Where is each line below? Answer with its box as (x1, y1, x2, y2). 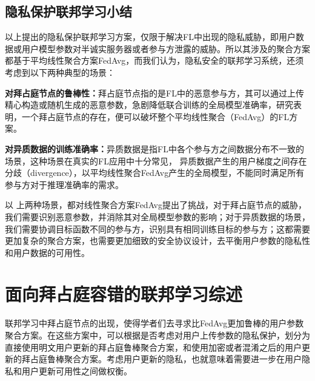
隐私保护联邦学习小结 (5, 2, 132, 21)
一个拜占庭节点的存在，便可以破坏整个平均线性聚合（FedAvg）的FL (21, 110, 290, 123)
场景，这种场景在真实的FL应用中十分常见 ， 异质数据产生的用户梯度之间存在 (5, 154, 307, 167)
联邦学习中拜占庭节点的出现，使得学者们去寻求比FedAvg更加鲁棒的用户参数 (5, 317, 304, 329)
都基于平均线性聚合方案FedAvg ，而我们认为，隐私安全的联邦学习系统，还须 (5, 54, 304, 67)
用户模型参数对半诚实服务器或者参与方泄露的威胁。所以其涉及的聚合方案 (21, 42, 310, 55)
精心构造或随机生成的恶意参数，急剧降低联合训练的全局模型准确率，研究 (5, 98, 293, 111)
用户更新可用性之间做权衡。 (21, 364, 132, 377)
